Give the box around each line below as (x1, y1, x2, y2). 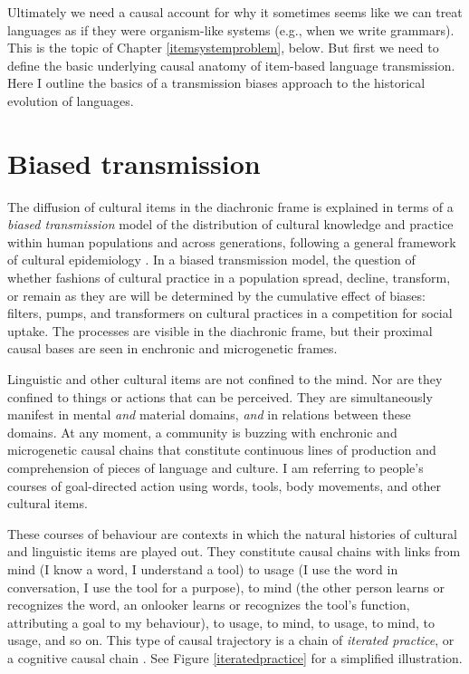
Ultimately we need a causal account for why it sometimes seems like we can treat (7, 3, 463, 21)
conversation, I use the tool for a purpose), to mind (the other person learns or (7, 577, 445, 596)
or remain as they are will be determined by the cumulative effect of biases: (7, 285, 426, 304)
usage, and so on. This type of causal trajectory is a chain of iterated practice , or (7, 631, 455, 650)
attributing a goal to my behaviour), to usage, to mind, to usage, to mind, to (7, 612, 435, 631)
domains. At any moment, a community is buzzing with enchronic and (7, 422, 397, 441)
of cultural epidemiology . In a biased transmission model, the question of (7, 250, 416, 269)
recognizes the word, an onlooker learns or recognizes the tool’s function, (7, 595, 410, 614)
